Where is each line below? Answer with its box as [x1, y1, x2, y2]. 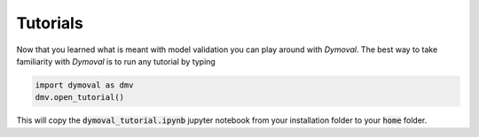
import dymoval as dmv [35, 80, 134, 90]
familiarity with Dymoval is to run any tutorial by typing [16, 56, 216, 66]
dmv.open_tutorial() [35, 93, 124, 103]
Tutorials [16, 13, 83, 33]
